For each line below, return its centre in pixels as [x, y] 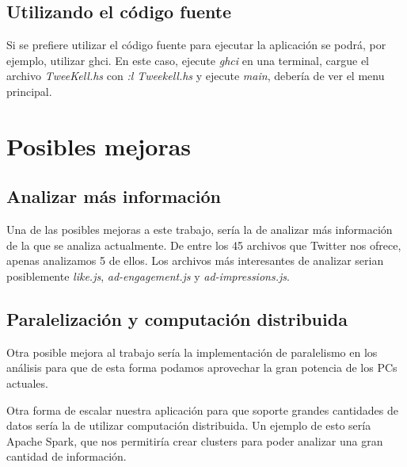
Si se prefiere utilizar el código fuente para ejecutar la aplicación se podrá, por [196, 45]
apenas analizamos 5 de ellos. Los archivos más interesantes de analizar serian [195, 260]
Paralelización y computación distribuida [177, 318]
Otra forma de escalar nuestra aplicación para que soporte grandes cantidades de [202, 410]
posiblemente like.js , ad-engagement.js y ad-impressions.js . [148, 276]
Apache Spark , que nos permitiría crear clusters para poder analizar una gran [195, 440]
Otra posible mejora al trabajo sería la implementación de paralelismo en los [192, 352]
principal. [29, 91]
